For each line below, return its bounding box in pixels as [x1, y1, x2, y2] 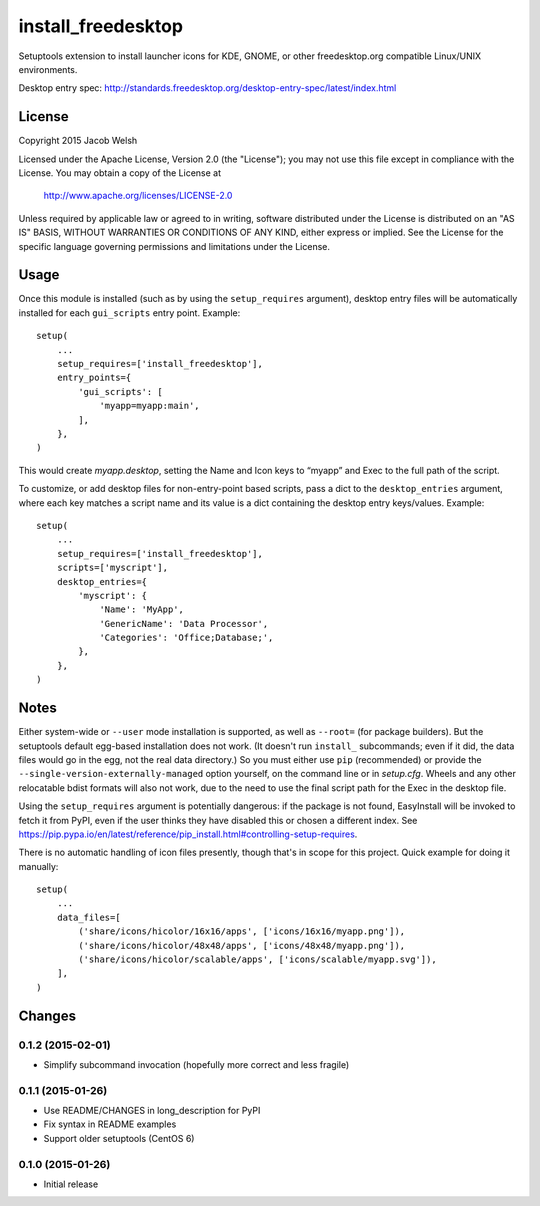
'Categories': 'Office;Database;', [99, 632, 274, 644]
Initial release [43, 1178, 99, 1190]
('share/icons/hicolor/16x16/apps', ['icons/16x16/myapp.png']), [78, 926, 406, 937]
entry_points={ [56, 372, 132, 384]
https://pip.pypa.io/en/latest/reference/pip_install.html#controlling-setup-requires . [18, 828, 358, 840]
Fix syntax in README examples [43, 1118, 177, 1130]
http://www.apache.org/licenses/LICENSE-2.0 [43, 190, 233, 202]
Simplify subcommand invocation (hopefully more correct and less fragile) [43, 1058, 350, 1070]
